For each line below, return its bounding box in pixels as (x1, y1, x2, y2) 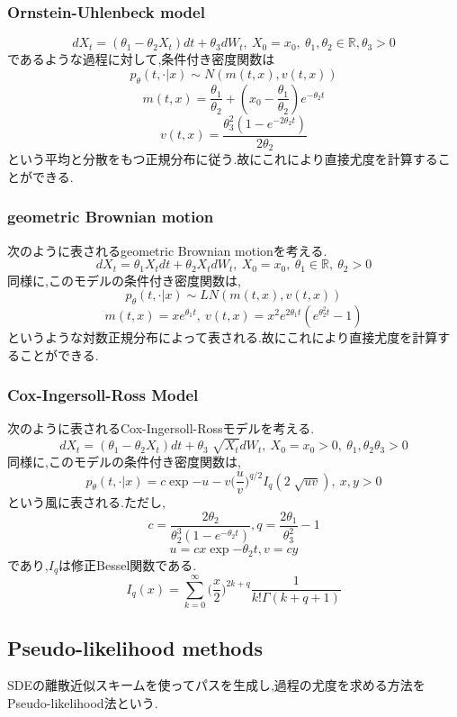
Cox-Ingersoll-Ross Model (7, 384, 199, 406)
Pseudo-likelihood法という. (7, 694, 158, 712)
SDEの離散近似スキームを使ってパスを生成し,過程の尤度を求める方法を (7, 676, 426, 694)
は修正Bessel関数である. (58, 555, 197, 574)
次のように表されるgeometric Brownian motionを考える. (7, 241, 327, 259)
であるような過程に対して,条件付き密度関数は (7, 50, 275, 68)
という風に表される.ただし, (7, 493, 166, 512)
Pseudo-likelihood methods (7, 633, 264, 661)
